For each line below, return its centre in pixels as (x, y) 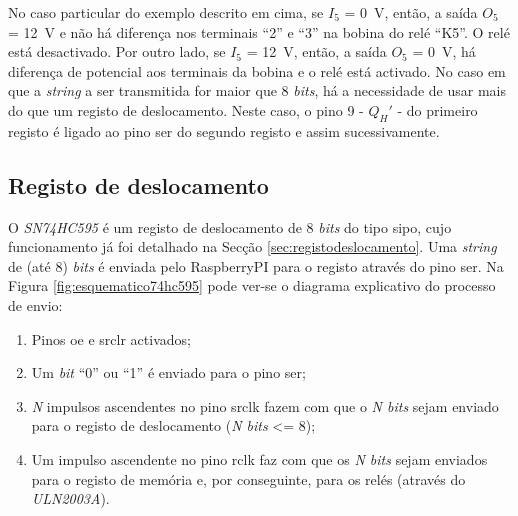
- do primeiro (437, 109)
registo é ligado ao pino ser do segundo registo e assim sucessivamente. (224, 130)
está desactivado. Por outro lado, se (117, 51)
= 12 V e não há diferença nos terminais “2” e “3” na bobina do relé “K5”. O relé (259, 31)
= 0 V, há (444, 51)
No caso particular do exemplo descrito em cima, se (166, 12)
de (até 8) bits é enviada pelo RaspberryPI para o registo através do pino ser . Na (256, 265)
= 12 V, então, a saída (316, 51)
